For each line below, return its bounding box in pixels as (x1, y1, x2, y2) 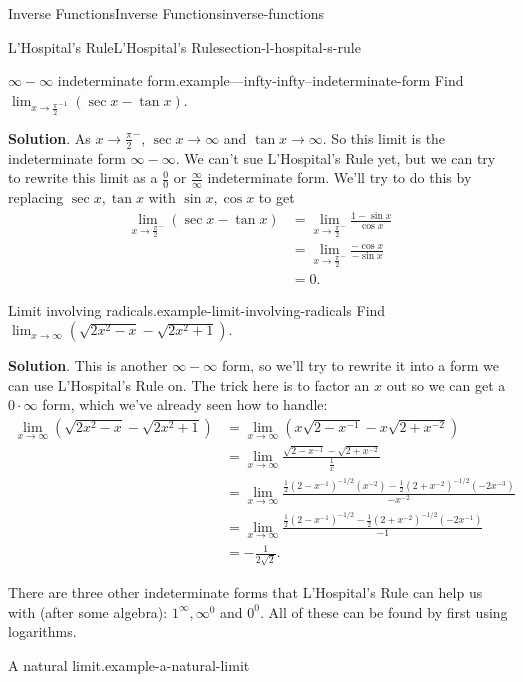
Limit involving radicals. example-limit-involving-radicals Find (8, 299, 386, 320)
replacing (8, 187, 64, 208)
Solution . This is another (8, 355, 168, 376)
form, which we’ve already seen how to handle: (42, 394, 328, 415)
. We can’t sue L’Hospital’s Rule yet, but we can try (175, 147, 496, 168)
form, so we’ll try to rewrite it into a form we (221, 355, 500, 376)
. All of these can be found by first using (259, 601, 508, 622)
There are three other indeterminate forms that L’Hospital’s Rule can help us (8, 582, 483, 603)
